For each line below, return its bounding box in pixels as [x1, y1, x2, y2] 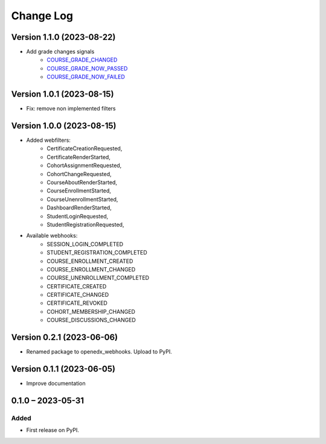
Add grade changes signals [26, 48, 95, 55]
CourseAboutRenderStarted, [46, 179, 118, 186]
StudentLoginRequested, [46, 212, 109, 220]
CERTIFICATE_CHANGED [46, 291, 109, 299]
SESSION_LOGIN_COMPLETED [46, 240, 124, 247]
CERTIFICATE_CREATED [46, 282, 107, 290]
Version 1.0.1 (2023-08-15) [11, 89, 114, 100]
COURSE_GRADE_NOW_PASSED [46, 65, 128, 72]
